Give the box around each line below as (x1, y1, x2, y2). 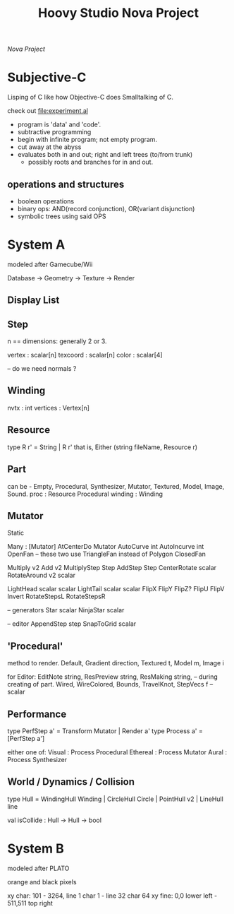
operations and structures (7, 178, 125, 190)
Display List (7, 295, 60, 307)
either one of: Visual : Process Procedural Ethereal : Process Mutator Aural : (7, 747, 228, 756)
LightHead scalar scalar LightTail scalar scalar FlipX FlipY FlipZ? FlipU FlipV (7, 585, 225, 593)
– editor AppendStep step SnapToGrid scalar (7, 619, 137, 628)
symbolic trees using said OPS (17, 212, 106, 220)
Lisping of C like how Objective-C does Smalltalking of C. (7, 93, 174, 102)
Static (7, 528, 25, 538)
